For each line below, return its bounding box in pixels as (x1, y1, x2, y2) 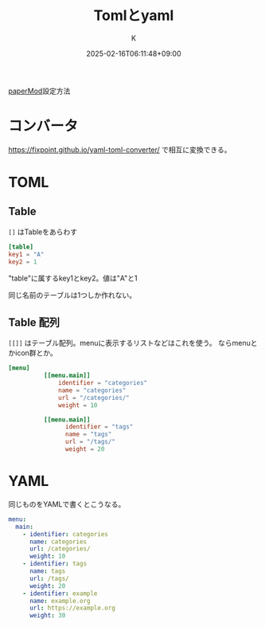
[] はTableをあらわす (8, 227, 78, 237)
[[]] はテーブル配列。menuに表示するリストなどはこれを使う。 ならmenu (8, 339, 251, 348)
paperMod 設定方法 (8, 86, 71, 96)
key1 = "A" (8, 250, 45, 258)
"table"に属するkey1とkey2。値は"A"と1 (8, 273, 138, 283)
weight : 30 (29, 612, 66, 620)
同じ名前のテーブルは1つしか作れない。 (8, 290, 137, 300)
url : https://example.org (29, 604, 115, 613)
